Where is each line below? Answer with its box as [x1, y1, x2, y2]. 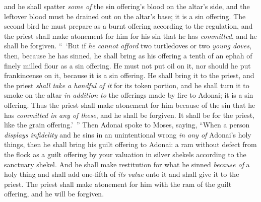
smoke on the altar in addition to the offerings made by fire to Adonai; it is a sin [4, 90, 253, 100]
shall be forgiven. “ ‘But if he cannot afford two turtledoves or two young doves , [4, 40, 251, 51]
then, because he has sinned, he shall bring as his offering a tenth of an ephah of [4, 50, 252, 60]
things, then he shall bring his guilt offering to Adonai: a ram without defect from [4, 139, 257, 150]
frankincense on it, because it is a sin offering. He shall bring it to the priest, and [4, 70, 254, 81]
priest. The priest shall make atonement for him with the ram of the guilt [4, 178, 232, 189]
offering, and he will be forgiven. [4, 188, 104, 199]
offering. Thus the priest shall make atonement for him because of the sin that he [4, 99, 255, 110]
